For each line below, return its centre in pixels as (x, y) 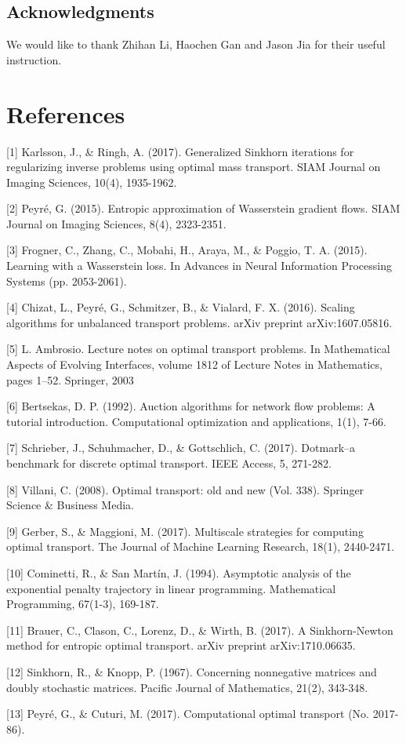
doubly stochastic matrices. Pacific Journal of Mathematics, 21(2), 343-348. (187, 687)
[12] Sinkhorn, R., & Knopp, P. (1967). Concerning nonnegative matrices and (192, 671)
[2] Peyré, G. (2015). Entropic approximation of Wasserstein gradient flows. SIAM (203, 208)
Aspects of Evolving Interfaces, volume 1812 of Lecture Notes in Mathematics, (194, 364)
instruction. (34, 59)
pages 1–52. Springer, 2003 (70, 379)
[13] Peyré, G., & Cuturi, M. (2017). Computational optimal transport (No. (188, 714)
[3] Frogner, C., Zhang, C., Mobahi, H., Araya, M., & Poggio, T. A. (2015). (187, 250)
